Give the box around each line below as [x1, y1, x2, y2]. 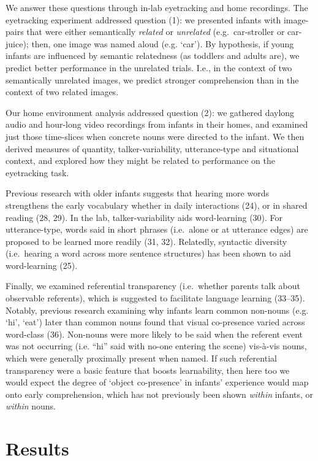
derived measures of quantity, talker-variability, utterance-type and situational [6, 142, 299, 155]
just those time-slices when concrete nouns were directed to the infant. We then [6, 130, 305, 142]
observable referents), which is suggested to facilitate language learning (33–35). [6, 292, 305, 304]
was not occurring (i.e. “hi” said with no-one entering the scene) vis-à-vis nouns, [6, 339, 307, 352]
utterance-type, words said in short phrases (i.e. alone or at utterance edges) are [6, 223, 308, 236]
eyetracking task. [6, 166, 69, 179]
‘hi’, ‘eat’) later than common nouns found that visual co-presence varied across [6, 316, 305, 328]
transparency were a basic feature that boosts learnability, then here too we [6, 363, 290, 376]
